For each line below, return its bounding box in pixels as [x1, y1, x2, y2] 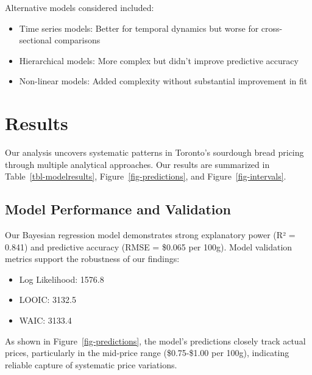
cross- [261, 21, 283, 34]
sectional [19, 34, 52, 46]
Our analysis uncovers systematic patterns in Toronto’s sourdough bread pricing [5, 146, 304, 159]
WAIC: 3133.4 [19, 314, 72, 327]
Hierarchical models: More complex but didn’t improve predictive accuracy [19, 54, 299, 67]
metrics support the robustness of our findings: [5, 252, 180, 265]
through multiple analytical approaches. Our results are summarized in [5, 158, 270, 170]
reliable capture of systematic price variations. [5, 358, 177, 371]
